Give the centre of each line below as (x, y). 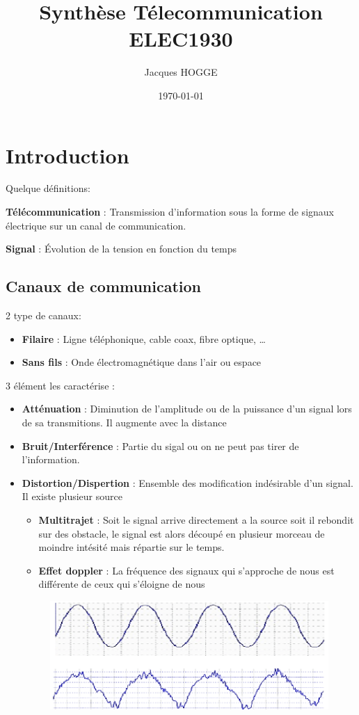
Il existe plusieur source (72, 496)
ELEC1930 (181, 39)
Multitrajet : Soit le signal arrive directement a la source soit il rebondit (196, 519)
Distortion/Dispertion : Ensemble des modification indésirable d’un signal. (188, 482)
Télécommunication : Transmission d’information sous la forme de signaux (170, 212)
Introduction (67, 155)
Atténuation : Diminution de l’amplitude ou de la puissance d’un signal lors (187, 409)
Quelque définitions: (48, 188)
